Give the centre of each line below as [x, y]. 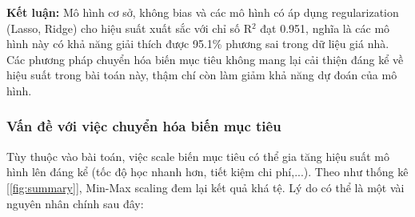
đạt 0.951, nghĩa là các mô [325, 28]
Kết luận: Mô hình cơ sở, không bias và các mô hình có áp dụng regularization [203, 12]
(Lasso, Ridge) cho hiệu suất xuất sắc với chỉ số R [129, 28]
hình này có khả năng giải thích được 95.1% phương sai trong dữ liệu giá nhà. [198, 44]
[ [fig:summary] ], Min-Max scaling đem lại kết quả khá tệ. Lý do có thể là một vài [206, 187]
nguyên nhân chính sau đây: [75, 203]
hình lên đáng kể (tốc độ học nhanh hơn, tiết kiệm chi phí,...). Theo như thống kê [207, 172]
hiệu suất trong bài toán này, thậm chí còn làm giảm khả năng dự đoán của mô [202, 75]
